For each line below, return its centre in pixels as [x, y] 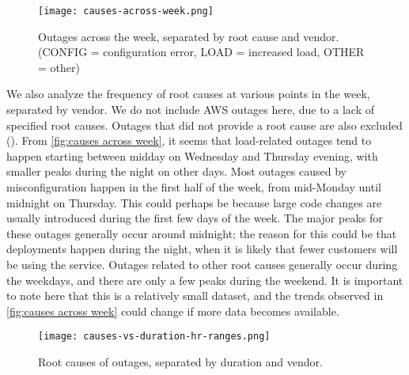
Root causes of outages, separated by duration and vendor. [180, 362]
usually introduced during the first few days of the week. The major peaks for [195, 218]
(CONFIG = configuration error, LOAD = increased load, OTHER [201, 52]
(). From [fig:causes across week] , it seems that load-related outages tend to [189, 140]
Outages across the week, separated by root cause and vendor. [189, 36]
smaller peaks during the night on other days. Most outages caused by [176, 171]
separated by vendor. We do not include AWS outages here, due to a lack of [190, 110]
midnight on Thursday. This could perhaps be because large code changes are [194, 202]
